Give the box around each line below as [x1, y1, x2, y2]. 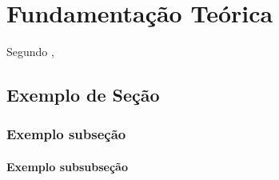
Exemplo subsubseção [6, 158, 128, 174]
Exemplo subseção [6, 124, 126, 144]
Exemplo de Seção [6, 82, 160, 107]
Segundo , [6, 43, 54, 60]
